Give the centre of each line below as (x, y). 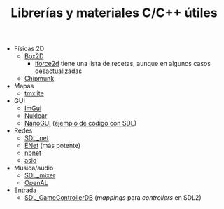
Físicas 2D (29, 49)
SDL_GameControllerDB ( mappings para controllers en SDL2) (113, 198)
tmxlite (34, 93)
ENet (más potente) (52, 146)
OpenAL (36, 183)
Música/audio (34, 168)
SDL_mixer (40, 175)
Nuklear (36, 116)
